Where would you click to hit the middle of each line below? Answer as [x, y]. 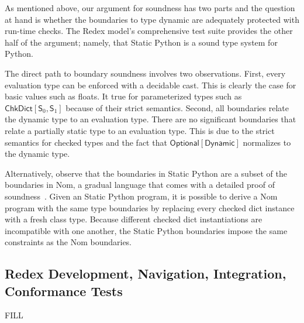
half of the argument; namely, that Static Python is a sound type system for [141, 42]
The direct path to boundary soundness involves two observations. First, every [145, 73]
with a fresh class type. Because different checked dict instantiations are [134, 219]
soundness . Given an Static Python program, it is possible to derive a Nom [141, 196]
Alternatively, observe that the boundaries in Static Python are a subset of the [146, 173]
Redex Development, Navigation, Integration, [146, 274]
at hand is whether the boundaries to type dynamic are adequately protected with [152, 19]
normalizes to [267, 142]
